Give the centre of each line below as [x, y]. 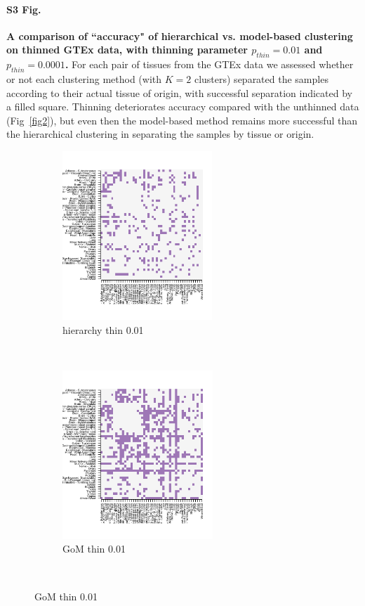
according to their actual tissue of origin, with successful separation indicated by [179, 92]
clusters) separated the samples [261, 78]
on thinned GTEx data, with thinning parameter [127, 50]
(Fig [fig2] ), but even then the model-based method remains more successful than [182, 120]
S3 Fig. [24, 9]
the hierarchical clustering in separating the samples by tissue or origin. [160, 134]
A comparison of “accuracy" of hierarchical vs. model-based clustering [180, 36]
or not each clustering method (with [84, 78]
